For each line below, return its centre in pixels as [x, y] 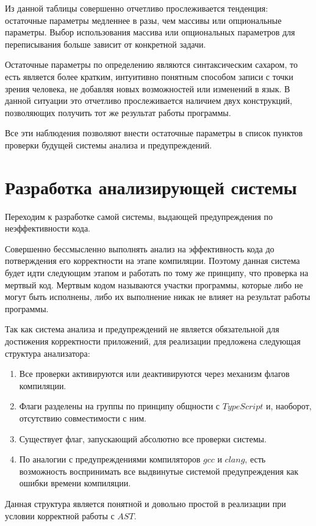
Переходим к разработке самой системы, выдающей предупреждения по [139, 216]
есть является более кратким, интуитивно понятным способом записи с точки [149, 76]
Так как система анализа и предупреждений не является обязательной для [142, 329]
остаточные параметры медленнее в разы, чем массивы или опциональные [143, 20]
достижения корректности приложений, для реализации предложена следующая [153, 341]
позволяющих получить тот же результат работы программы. [118, 112]
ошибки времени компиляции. [75, 483]
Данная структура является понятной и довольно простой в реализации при [145, 503]
